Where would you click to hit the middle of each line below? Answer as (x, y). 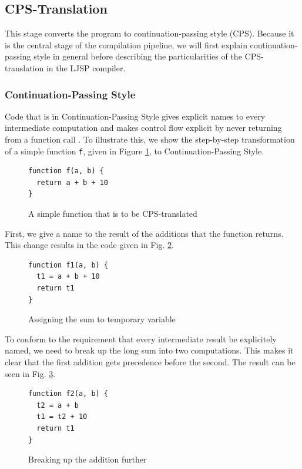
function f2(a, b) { (68, 394)
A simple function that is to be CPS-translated (113, 214)
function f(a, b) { (66, 171)
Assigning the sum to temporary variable (102, 319)
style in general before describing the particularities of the (138, 56)
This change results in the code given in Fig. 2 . (89, 245)
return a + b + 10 (73, 182)
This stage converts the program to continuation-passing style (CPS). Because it (150, 33)
